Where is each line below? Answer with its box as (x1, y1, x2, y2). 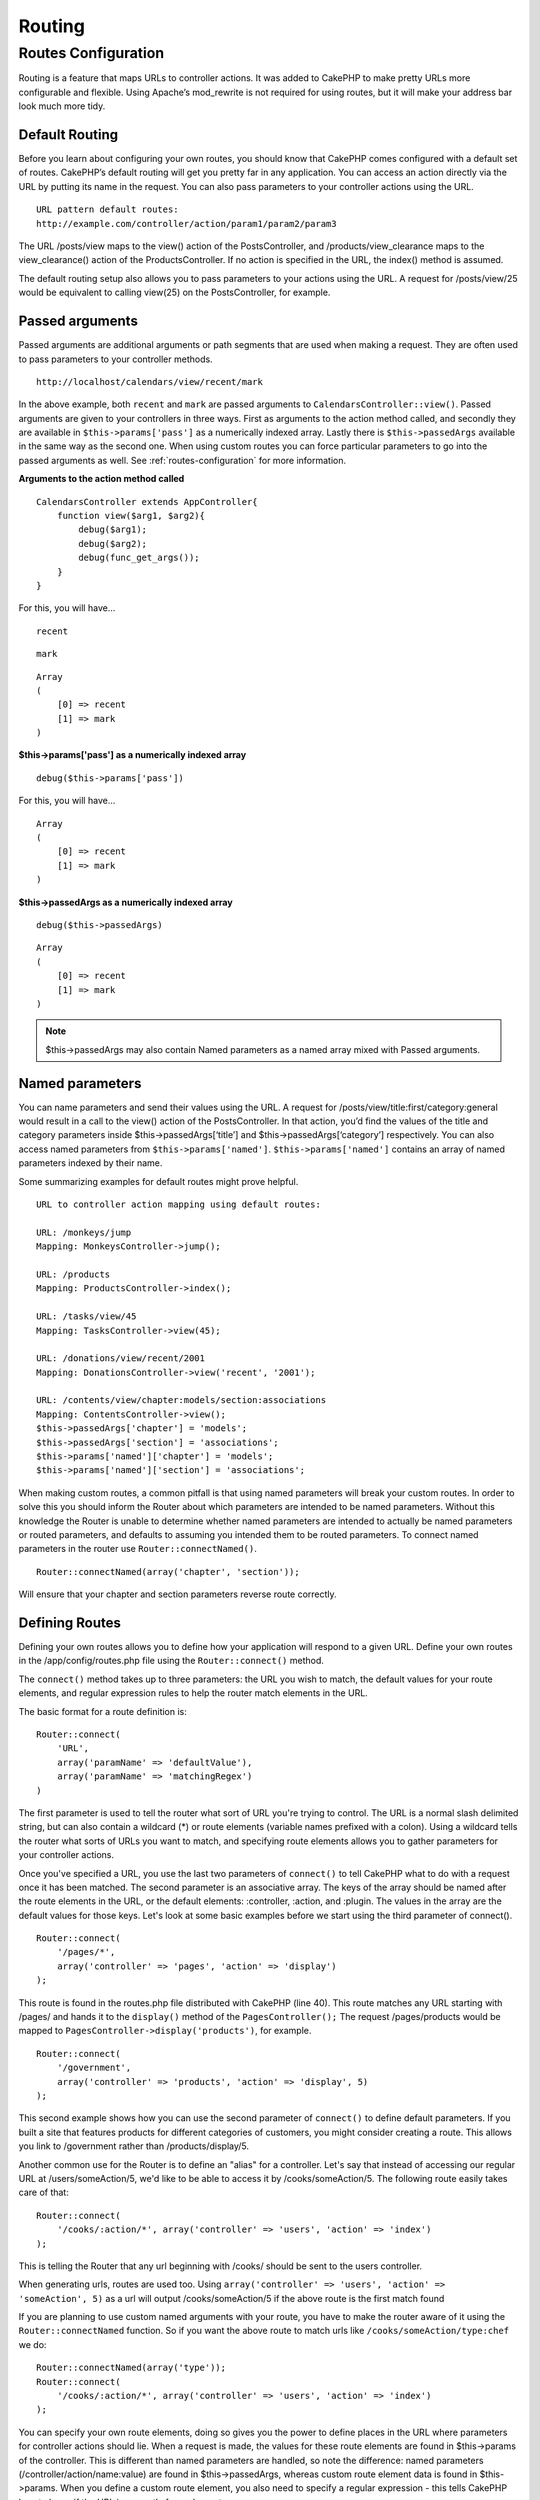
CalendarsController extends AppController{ (36, 496, 259, 507)
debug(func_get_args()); (78, 552, 200, 564)
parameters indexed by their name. (18, 1157, 163, 1169)
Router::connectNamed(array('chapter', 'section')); (36, 1566, 300, 1577)
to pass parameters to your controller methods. (18, 353, 214, 365)
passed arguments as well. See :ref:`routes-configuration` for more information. (18, 454, 347, 466)
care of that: (18, 2186, 69, 2199)
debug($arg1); (78, 524, 148, 535)
